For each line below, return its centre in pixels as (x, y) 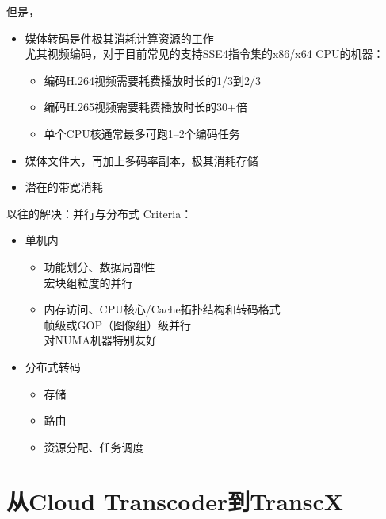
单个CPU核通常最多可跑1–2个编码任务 (142, 133)
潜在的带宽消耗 (64, 187)
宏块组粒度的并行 (88, 282)
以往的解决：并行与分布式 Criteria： (99, 213)
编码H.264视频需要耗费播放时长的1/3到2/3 (152, 80)
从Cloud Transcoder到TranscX (175, 501)
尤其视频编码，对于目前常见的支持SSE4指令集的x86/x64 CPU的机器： (204, 54)
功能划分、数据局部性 (99, 266)
